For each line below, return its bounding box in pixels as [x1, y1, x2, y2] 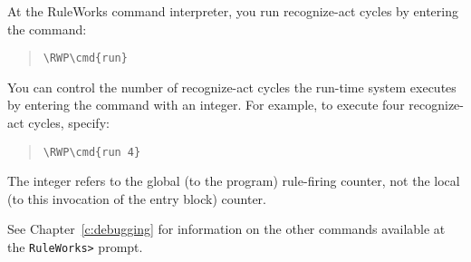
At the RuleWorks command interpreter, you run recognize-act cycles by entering [7, 2, 458, 20]
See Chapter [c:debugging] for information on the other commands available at [7, 219, 446, 238]
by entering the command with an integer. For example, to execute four [7, 95, 405, 114]
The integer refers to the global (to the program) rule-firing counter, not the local [7, 171, 460, 190]
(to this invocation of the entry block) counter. [7, 189, 267, 208]
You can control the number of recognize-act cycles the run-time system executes [7, 77, 457, 96]
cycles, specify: [28, 113, 110, 132]
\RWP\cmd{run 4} [43, 145, 141, 159]
